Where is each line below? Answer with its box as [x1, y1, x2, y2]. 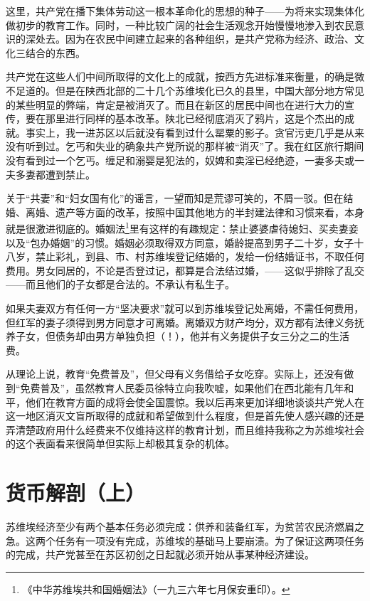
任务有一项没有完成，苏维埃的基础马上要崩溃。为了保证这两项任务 [55, 533, 364, 548]
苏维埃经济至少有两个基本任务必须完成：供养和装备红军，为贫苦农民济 [6, 519, 334, 533]
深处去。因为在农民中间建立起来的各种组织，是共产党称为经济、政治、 [25, 31, 354, 46]
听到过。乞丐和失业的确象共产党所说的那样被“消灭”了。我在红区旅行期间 [25, 139, 364, 154]
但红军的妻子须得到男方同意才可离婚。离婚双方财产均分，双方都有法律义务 [6, 314, 354, 329]
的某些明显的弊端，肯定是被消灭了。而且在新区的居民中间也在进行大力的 [6, 97, 344, 112]
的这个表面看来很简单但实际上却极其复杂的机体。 [6, 436, 235, 451]
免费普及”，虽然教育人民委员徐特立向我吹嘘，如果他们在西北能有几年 [20, 380, 344, 395]
